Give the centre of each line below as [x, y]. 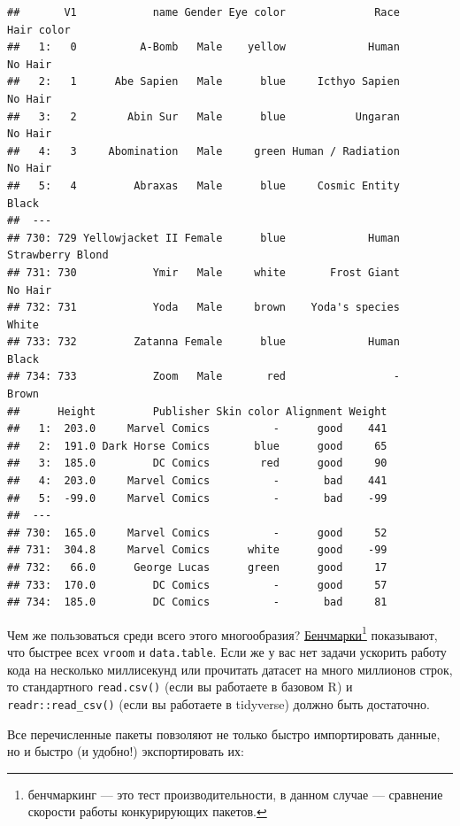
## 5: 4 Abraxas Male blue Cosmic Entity [203, 185]
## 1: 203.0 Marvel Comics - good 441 [197, 429]
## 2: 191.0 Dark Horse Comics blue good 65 [197, 446]
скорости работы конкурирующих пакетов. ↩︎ [147, 811]
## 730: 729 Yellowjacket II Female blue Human [203, 238]
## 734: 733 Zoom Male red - [203, 377]
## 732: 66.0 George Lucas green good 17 [197, 567]
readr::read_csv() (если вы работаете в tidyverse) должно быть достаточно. [218, 703]
